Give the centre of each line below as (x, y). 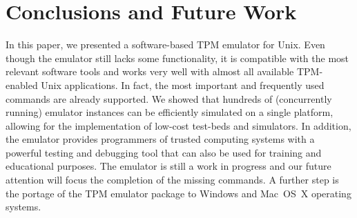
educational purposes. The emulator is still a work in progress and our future (168, 166)
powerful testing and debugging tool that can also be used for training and (164, 152)
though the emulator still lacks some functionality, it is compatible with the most (177, 58)
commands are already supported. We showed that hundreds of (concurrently (169, 98)
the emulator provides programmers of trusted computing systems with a (160, 139)
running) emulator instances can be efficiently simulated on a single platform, (170, 112)
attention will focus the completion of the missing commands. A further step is (172, 180)
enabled (22, 85)
